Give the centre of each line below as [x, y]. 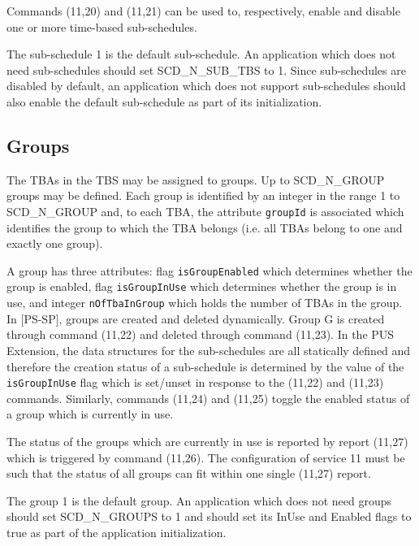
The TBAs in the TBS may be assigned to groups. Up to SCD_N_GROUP [196, 179]
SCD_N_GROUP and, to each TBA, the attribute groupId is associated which [205, 211]
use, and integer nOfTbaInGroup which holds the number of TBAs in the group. [205, 303]
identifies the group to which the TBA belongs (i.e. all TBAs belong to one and [205, 227]
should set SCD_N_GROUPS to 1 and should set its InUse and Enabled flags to [209, 516]
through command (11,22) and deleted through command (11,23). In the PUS [201, 334]
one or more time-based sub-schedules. [102, 26]
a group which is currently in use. [90, 414]
